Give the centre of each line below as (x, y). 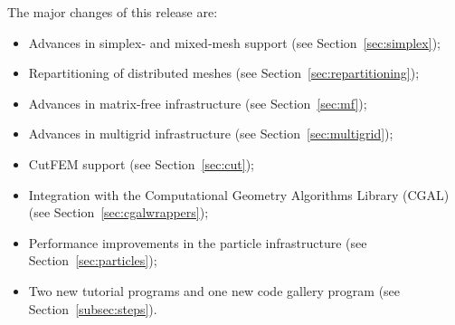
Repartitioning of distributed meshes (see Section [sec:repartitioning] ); (224, 73)
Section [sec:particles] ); (93, 260)
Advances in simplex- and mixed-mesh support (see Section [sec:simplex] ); (234, 42)
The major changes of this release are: (113, 12)
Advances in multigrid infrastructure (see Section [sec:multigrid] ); (211, 134)
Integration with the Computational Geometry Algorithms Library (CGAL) (239, 194)
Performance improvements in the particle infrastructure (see (198, 242)
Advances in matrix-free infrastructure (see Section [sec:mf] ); (198, 103)
